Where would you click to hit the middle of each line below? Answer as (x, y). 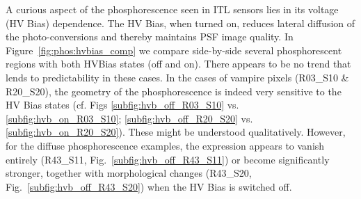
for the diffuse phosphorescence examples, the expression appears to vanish (165, 145)
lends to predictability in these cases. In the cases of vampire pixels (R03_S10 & (177, 77)
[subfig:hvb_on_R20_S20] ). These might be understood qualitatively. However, (176, 132)
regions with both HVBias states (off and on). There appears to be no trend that (178, 64)
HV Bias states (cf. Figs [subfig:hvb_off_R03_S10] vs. (122, 105)
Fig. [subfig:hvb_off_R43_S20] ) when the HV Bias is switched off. (149, 186)
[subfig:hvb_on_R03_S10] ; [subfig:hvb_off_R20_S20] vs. (129, 118)
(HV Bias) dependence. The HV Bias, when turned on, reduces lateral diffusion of (180, 23)
